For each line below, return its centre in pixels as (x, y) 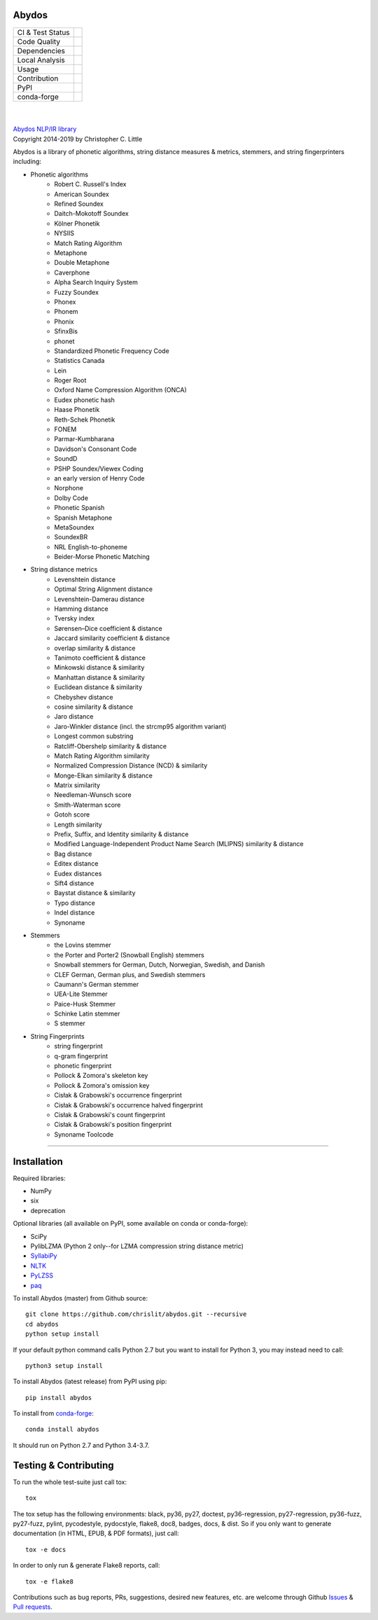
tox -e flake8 (49, 1581)
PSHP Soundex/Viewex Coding (99, 469)
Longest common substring (94, 736)
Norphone (69, 488)
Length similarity (78, 824)
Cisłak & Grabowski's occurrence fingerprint (118, 1095)
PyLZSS (42, 1275)
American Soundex (82, 194)
